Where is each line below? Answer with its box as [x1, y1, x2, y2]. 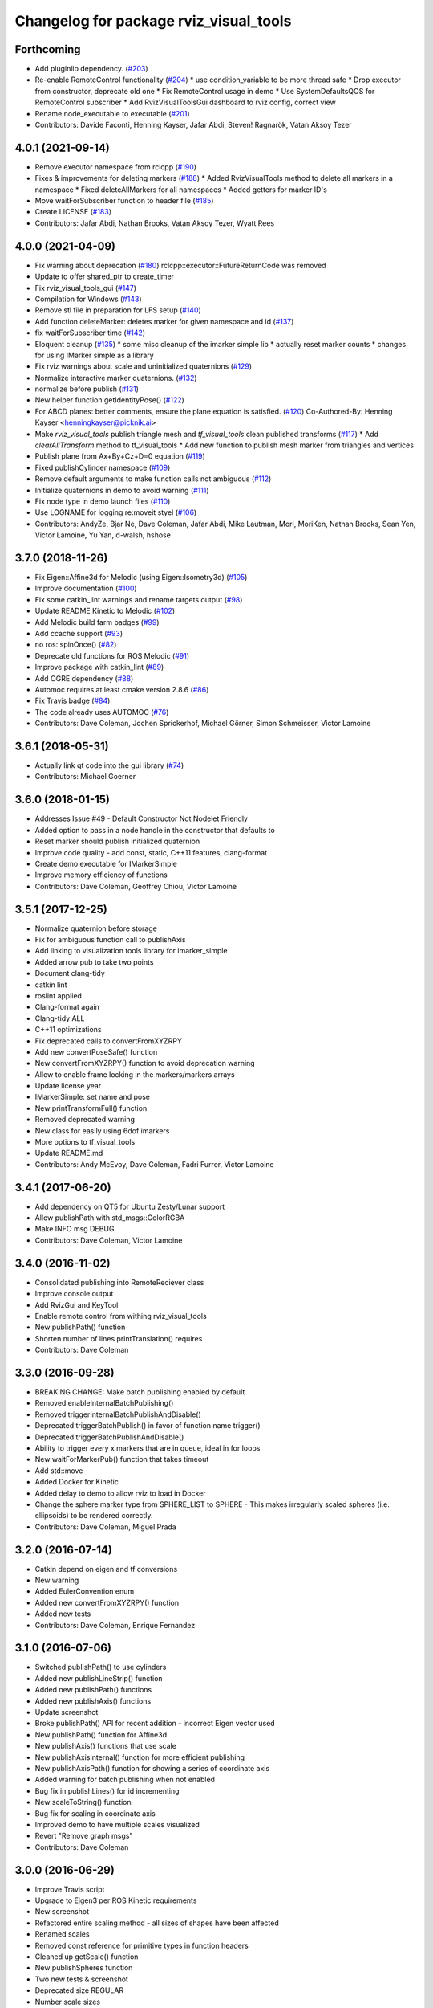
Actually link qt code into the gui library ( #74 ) [34, 761, 184, 770]
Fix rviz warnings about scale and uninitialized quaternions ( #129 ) [34, 361, 253, 371]
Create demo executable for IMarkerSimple [34, 859, 178, 868]
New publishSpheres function [34, 1963, 133, 1973]
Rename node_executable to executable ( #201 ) [34, 108, 190, 118]
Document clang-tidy [34, 969, 106, 978]
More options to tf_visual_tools [34, 1137, 136, 1147]
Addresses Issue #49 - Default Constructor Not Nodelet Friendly [34, 814, 249, 823]
